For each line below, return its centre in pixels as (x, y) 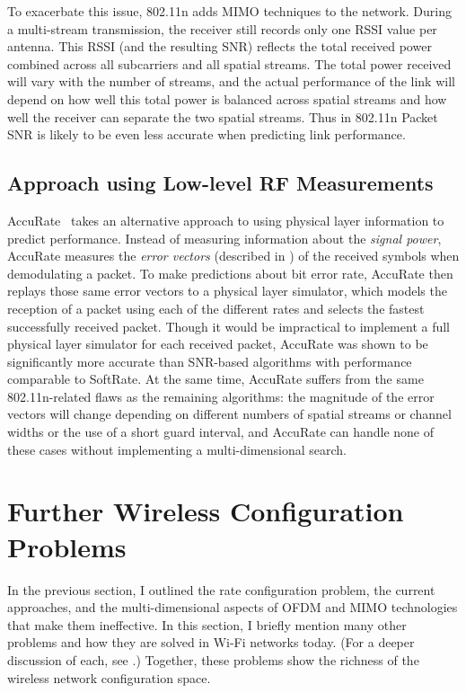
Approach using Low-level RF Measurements (220, 183)
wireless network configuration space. (109, 677)
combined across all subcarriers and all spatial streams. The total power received (229, 63)
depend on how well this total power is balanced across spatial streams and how (227, 98)
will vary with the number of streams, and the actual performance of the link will (231, 81)
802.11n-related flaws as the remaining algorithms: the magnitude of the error (221, 396)
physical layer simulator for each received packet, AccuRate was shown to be (218, 344)
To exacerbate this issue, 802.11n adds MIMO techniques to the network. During (229, 11)
